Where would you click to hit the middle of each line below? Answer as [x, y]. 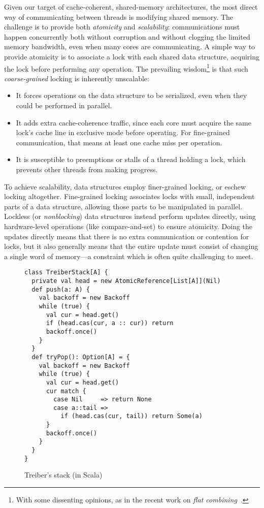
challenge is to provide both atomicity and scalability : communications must [122, 27]
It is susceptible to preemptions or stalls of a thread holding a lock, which [131, 159]
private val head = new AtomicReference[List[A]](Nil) [126, 281]
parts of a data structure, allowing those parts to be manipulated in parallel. [123, 206]
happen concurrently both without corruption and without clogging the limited [127, 36]
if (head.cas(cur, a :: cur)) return [110, 323]
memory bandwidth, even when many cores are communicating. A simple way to [130, 46]
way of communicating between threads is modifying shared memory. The [119, 17]
